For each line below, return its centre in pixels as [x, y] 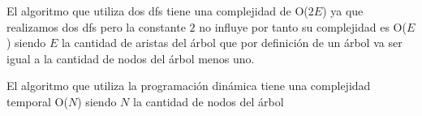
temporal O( [37, 101]
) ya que [343, 11]
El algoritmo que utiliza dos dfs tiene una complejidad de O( [157, 11]
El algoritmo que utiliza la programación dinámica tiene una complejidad [189, 86]
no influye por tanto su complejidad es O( [303, 26]
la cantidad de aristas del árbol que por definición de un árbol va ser [232, 43]
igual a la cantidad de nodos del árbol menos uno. [131, 58]
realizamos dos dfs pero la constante [96, 26]
